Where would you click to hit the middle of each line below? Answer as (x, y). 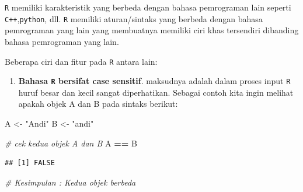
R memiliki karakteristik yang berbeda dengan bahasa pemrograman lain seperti (148, 7)
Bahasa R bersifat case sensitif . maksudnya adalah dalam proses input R (154, 81)
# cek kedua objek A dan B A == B (71, 143)
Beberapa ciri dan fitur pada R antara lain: (81, 61)
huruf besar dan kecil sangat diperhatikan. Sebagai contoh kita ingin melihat (156, 92)
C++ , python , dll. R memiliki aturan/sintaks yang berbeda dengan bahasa (134, 18)
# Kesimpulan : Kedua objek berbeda (70, 182)
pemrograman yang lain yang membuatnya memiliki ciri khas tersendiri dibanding (152, 30)
